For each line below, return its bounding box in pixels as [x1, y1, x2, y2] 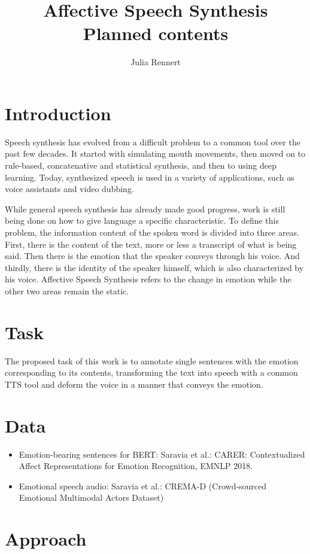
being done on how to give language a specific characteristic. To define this [5, 214, 279, 227]
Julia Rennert [130, 56, 181, 68]
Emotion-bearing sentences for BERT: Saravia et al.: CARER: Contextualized [19, 448, 305, 460]
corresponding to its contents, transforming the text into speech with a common [5, 366, 298, 379]
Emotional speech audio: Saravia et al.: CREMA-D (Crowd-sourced [19, 479, 267, 492]
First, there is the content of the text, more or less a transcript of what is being [5, 238, 297, 250]
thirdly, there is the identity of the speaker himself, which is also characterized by [5, 261, 304, 273]
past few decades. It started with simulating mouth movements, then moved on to [5, 147, 306, 160]
